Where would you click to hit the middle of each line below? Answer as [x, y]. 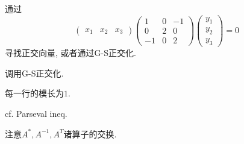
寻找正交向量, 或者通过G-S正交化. [70, 53]
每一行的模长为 [34, 93]
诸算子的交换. [90, 133]
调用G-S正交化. [34, 73]
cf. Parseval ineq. [36, 113]
